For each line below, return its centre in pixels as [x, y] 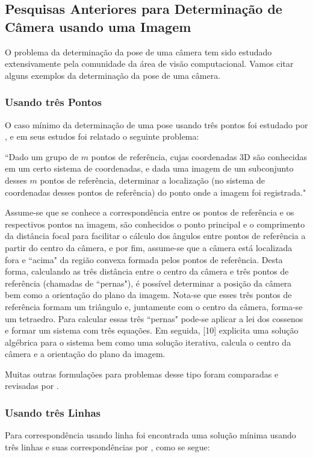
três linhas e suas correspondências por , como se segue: [107, 446]
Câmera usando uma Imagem [98, 26]
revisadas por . [32, 386]
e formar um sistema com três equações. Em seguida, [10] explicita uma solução [152, 330]
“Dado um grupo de [42, 156]
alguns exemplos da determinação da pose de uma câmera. [113, 75]
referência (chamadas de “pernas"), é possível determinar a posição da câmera [148, 283]
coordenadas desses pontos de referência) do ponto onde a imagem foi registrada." [156, 192]
